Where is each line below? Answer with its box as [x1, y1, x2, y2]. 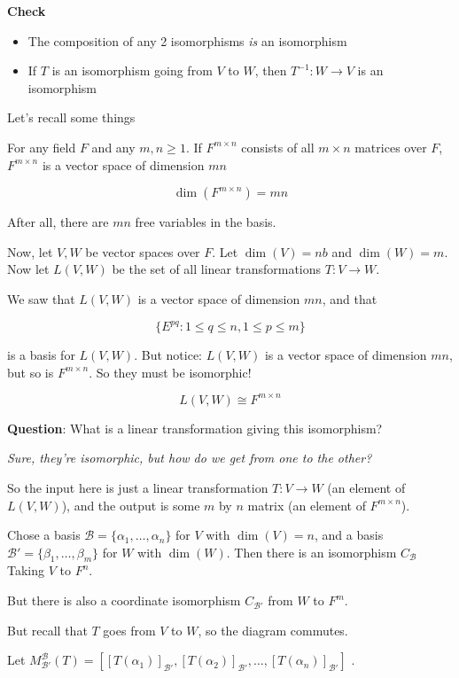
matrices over [354, 137, 427, 156]
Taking [7, 561, 45, 580]
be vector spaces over [85, 242, 200, 261]
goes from [103, 620, 156, 639]
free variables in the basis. [135, 213, 276, 231]
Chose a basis [7, 526, 81, 544]
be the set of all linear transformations [112, 260, 322, 278]
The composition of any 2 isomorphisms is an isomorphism [27, 31, 347, 50]
